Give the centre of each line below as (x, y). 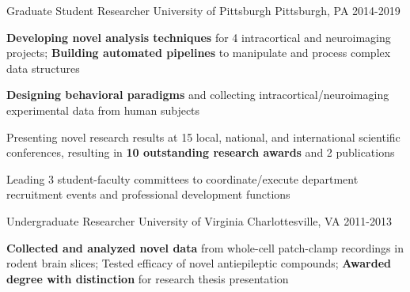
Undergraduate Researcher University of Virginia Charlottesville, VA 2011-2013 (199, 220)
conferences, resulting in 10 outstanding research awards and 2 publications (201, 152)
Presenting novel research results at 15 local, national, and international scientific (203, 137)
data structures (43, 68)
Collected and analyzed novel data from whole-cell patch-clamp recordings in (205, 247)
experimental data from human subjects (103, 110)
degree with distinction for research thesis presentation (148, 278)
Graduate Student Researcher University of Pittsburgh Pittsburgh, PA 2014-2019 (203, 10)
